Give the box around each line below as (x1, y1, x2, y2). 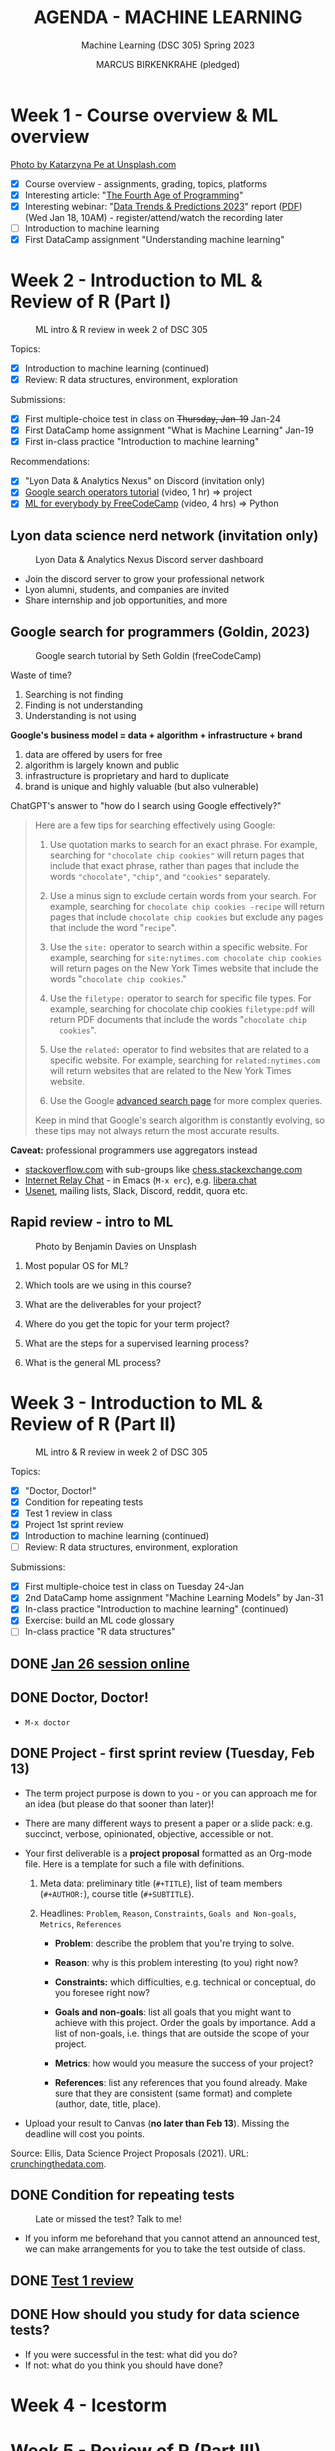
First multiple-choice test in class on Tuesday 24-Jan (24, 1581, 245, 1593)
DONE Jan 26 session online (10, 1655, 190, 1672)
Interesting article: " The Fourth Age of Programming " (24, 189, 244, 201)
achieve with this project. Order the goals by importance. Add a (54, 2016, 316, 2028)
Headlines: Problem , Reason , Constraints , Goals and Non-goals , (39, 1907, 297, 1919)
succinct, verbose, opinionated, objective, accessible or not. (24, 1827, 274, 1840)
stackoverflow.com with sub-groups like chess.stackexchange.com (24, 1164, 303, 1176)
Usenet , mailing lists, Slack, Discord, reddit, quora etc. (24, 1185, 248, 1197)
